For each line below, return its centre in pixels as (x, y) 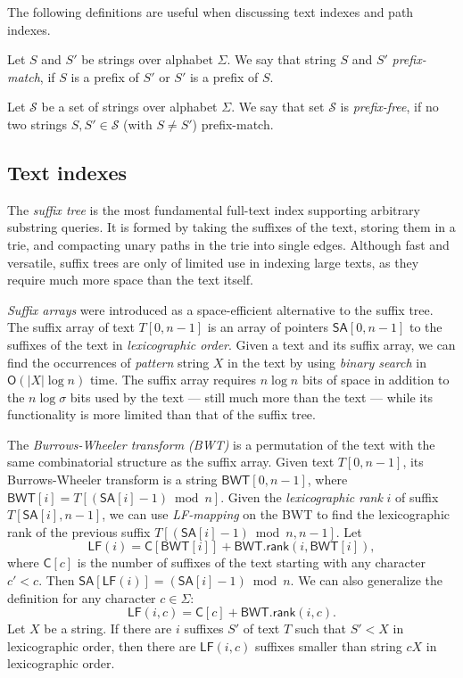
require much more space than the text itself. (130, 280)
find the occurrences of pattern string (108, 362)
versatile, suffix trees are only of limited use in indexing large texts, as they (213, 262)
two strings (37, 124)
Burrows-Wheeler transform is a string (112, 480)
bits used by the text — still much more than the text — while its (252, 397)
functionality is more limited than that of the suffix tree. (161, 414)
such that (321, 628)
